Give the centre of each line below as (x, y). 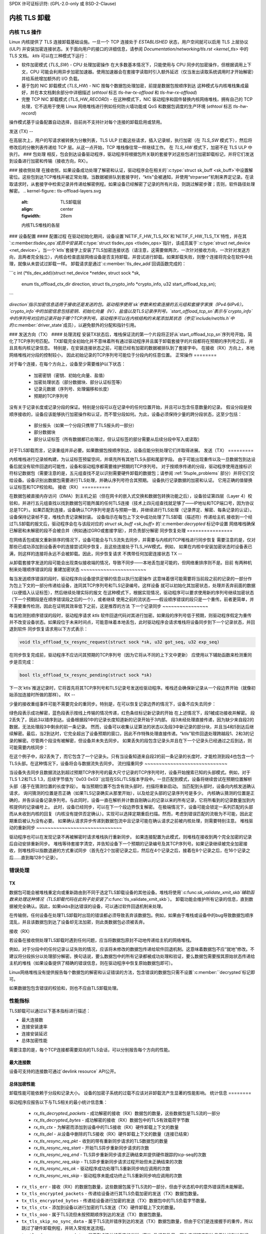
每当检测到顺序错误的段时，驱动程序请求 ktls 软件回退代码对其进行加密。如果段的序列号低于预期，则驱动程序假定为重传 (130, 615)
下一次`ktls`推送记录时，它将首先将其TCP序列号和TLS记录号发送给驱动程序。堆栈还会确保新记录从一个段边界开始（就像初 (132, 688)
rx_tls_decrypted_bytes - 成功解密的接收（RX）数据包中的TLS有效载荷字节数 (112, 1120)
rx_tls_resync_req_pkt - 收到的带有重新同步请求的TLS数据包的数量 (101, 1141)
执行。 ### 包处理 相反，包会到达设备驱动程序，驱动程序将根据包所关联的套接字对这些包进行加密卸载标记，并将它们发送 (132, 154)
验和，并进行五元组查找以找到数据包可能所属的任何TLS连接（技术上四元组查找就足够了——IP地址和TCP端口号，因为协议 (132, 503)
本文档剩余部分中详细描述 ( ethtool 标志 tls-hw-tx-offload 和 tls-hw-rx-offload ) (118, 92)
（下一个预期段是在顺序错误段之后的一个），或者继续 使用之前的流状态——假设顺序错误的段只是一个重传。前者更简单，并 (132, 599)
